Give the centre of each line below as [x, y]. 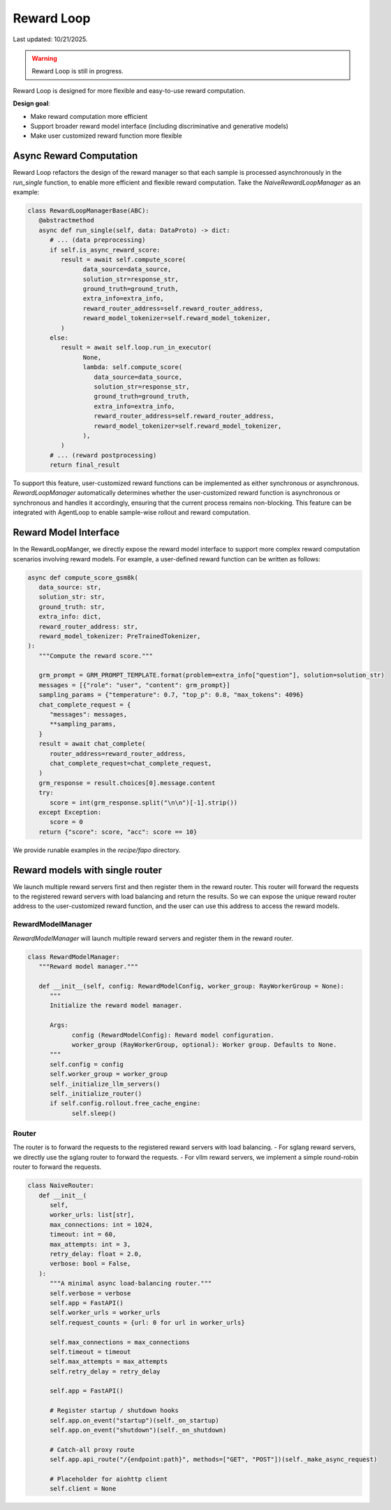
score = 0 [67, 822]
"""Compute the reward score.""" [96, 656]
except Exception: [70, 812]
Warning [44, 58]
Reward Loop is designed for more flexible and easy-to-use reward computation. [129, 90]
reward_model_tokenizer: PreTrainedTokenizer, [120, 636]
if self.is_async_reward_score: [105, 250]
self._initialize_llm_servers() [105, 1084]
